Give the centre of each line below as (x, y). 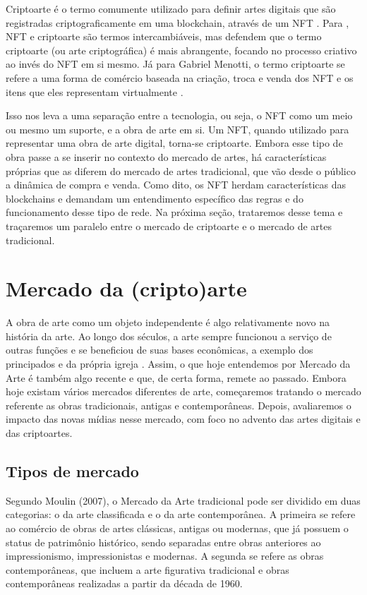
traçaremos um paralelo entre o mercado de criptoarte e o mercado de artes (169, 226)
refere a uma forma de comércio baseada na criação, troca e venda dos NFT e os (180, 77)
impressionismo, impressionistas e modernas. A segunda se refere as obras (165, 556)
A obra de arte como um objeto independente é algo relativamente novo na (168, 322)
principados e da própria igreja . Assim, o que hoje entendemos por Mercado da (178, 363)
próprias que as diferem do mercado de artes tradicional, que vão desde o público (181, 170)
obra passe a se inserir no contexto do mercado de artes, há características (166, 156)
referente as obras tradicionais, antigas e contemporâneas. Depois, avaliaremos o (179, 405)
